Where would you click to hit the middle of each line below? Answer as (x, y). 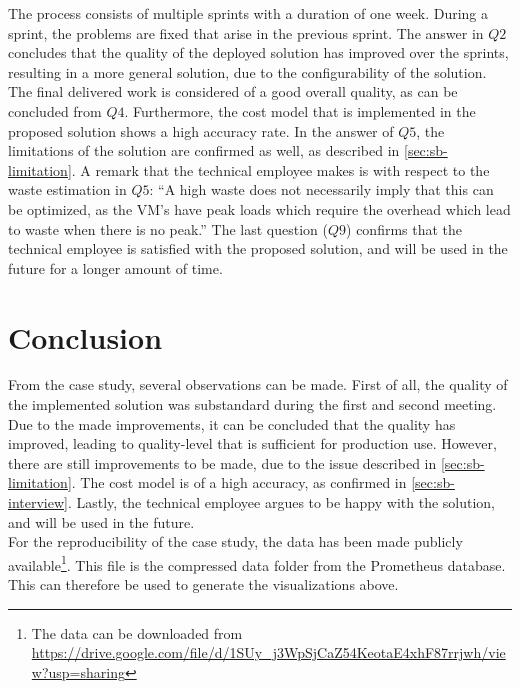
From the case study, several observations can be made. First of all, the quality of (258, 384)
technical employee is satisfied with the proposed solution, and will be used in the (258, 248)
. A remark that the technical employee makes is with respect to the (280, 169)
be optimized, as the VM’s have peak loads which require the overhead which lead (259, 208)
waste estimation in (67, 189)
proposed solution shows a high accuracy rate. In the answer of (201, 130)
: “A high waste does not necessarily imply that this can (321, 189)
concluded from (55, 110)
